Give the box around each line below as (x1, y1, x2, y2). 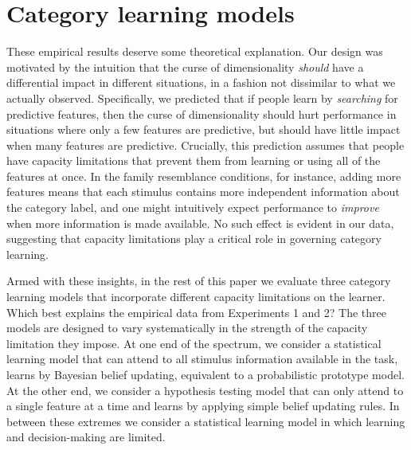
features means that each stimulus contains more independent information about (6, 183, 400, 200)
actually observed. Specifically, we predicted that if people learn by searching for (6, 89, 398, 106)
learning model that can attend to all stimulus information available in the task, (6, 350, 398, 367)
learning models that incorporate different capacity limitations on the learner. (6, 288, 386, 305)
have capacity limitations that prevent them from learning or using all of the (6, 152, 381, 169)
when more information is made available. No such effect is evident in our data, (6, 214, 394, 231)
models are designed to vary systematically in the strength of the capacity (6, 319, 368, 336)
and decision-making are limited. (6, 428, 166, 445)
